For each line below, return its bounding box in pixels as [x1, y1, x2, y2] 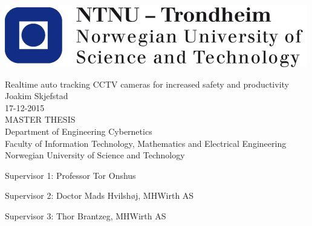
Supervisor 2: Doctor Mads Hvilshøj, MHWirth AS [5, 189, 194, 202]
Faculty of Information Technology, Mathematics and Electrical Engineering [5, 137, 287, 149]
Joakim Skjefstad [5, 89, 68, 102]
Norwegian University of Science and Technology [5, 149, 185, 161]
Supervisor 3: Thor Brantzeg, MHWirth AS [5, 209, 166, 222]
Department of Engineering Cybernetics [5, 124, 152, 137]
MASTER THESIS [5, 113, 76, 126]
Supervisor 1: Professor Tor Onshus [5, 169, 136, 181]
